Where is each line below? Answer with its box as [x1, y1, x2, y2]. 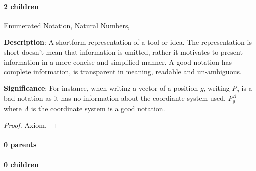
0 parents [4, 139, 37, 150]
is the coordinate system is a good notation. [31, 103, 165, 113]
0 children [4, 159, 39, 169]
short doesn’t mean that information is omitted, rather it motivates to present [4, 46, 243, 57]
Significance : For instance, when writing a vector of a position [4, 83, 198, 93]
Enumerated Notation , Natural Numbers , [4, 20, 130, 30]
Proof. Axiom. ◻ [4, 120, 56, 130]
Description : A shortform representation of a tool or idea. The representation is [4, 37, 252, 47]
